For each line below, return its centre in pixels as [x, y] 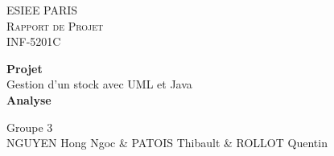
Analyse [29, 99]
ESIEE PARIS [42, 10]
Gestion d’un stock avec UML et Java [99, 84]
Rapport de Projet [55, 25]
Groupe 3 [30, 127]
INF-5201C [34, 41]
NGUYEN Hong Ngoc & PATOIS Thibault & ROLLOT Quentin [167, 143]
